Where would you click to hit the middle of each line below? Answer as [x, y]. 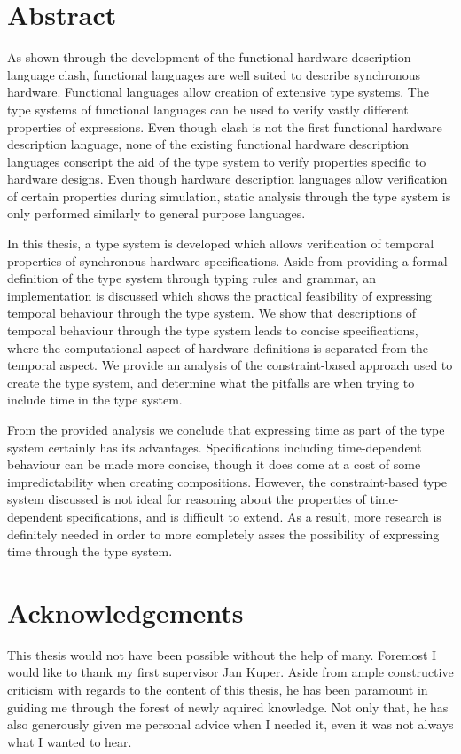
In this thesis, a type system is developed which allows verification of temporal [221, 243]
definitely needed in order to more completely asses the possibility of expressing [223, 534]
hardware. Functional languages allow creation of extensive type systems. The [218, 92]
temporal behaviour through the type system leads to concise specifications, [213, 330]
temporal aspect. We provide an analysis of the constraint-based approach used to [230, 365]
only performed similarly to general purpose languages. [156, 213]
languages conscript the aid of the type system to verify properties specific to [217, 161]
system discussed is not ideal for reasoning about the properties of [187, 499]
